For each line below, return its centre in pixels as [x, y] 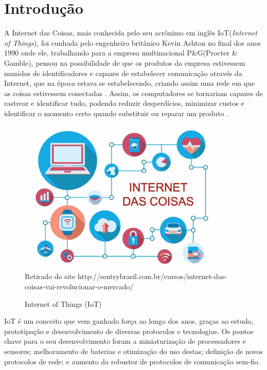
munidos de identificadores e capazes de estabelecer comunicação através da [123, 73]
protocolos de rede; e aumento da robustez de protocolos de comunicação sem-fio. [132, 361]
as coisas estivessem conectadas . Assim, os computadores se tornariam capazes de [134, 93]
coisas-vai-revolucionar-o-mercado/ [79, 286]
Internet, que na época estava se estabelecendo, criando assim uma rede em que [129, 83]
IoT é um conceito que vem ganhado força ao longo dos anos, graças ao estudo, [129, 321]
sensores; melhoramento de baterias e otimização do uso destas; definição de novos [134, 351]
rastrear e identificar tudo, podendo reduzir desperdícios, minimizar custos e [124, 103]
